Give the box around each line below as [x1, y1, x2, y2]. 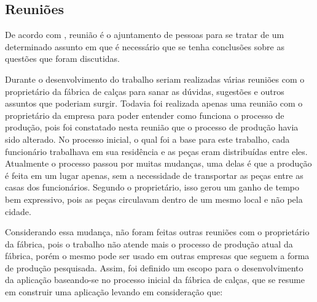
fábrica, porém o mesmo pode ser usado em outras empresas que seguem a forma [5, 249, 310, 262]
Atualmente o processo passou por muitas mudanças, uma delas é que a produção [5, 157, 312, 170]
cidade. [5, 205, 31, 217]
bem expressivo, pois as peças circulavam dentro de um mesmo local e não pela [5, 192, 303, 205]
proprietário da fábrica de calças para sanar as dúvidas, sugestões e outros [5, 85, 284, 97]
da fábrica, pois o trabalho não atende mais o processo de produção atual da [5, 237, 293, 250]
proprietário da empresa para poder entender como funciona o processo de [5, 108, 284, 121]
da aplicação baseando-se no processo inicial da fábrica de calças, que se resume [5, 273, 305, 286]
